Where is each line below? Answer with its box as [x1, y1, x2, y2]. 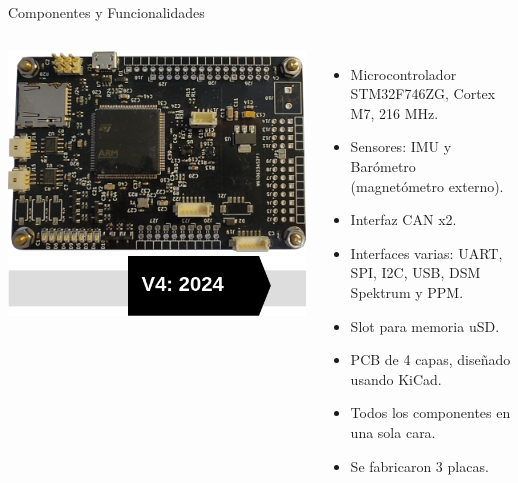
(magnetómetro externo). [350, 175, 504, 196]
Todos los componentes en [350, 402, 511, 423]
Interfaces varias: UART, [350, 242, 503, 263]
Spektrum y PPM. [350, 281, 464, 302]
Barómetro [350, 155, 416, 176]
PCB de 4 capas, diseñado [350, 349, 511, 370]
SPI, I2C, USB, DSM [350, 262, 481, 283]
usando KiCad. [350, 368, 442, 389]
